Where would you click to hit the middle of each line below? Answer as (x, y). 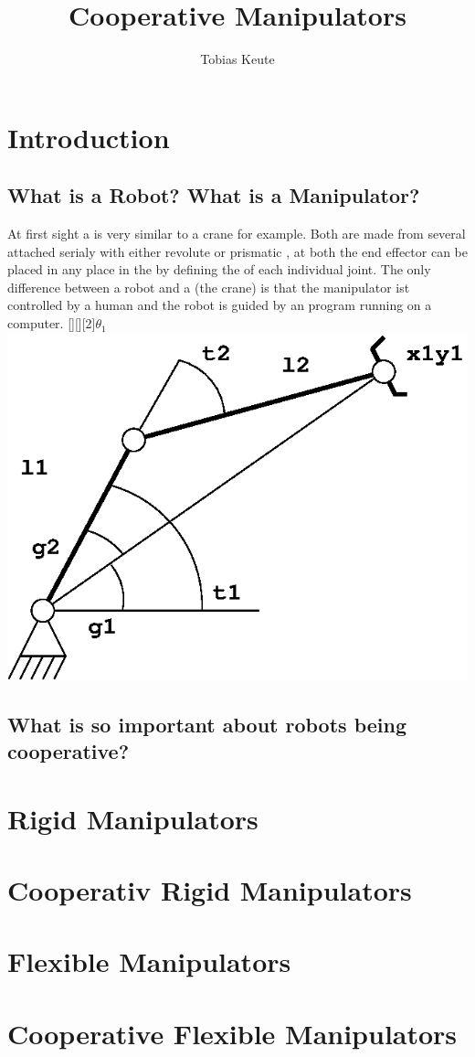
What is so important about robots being (207, 724)
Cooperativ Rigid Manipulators (210, 889)
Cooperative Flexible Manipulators (232, 1033)
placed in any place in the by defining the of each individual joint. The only (219, 269)
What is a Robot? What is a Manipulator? (214, 195)
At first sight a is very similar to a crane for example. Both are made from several (237, 234)
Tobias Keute (237, 59)
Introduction (89, 137)
